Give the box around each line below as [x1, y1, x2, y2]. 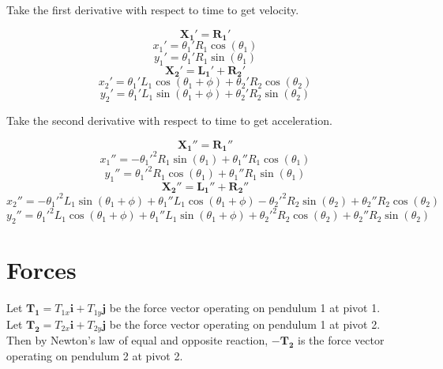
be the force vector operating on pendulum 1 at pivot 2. [109, 315, 381, 332]
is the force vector [298, 332, 385, 348]
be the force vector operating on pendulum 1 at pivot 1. [109, 299, 381, 316]
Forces [6, 254, 77, 286]
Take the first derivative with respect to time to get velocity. [6, 2, 299, 17]
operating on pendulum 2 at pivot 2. [6, 347, 183, 363]
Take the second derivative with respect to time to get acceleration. [6, 112, 332, 129]
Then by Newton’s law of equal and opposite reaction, [6, 332, 268, 348]
